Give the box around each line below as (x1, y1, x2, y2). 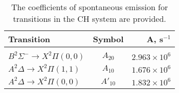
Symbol (93, 33, 124, 45)
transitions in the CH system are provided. (13, 13, 166, 24)
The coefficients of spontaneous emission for (11, 1, 168, 13)
